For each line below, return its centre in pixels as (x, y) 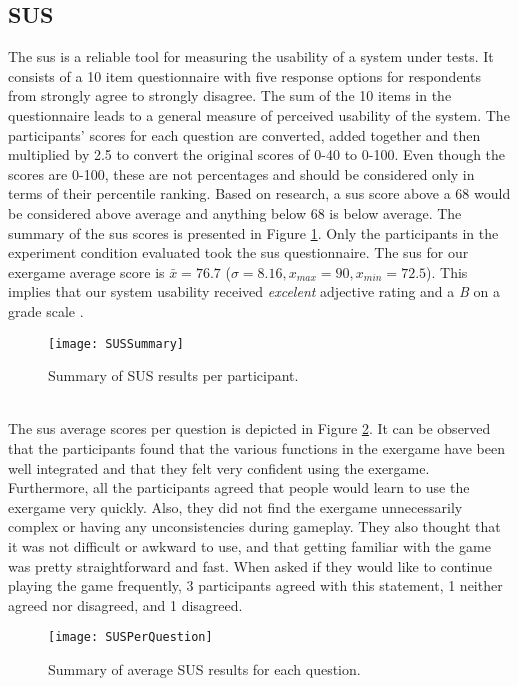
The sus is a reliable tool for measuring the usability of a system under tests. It (251, 56)
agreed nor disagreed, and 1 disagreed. (125, 604)
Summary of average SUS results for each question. (204, 668)
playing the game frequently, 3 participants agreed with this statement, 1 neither (255, 585)
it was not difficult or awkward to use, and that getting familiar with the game (249, 545)
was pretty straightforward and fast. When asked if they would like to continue (250, 565)
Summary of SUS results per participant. (173, 375)
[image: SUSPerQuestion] (130, 637)
